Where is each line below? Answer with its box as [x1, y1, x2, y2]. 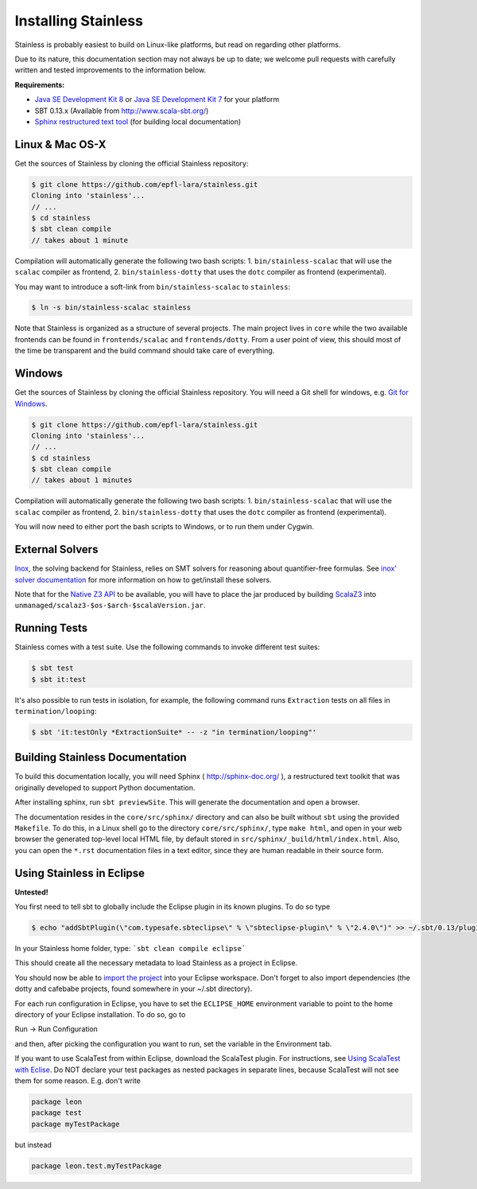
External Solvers [14, 543, 99, 556]
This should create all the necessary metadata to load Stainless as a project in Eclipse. [14, 958, 298, 968]
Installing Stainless [14, 12, 143, 29]
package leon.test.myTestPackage [31, 1161, 162, 1170]
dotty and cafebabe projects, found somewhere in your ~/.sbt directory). [14, 984, 253, 994]
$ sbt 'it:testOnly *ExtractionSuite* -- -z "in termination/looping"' [31, 727, 317, 736]
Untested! [14, 887, 49, 897]
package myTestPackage [31, 1119, 120, 1129]
